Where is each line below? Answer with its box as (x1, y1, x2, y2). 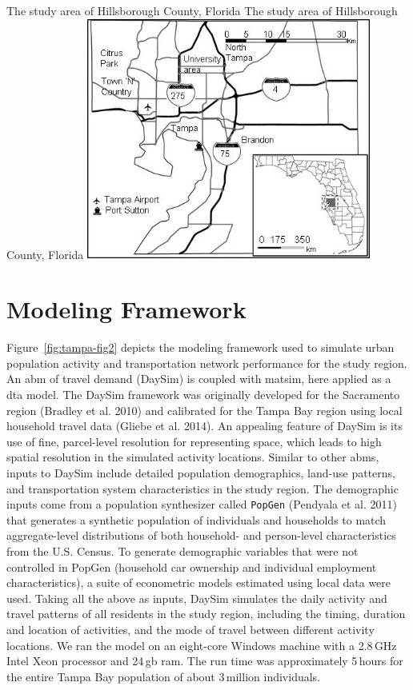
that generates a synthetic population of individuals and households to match (6, 511, 387, 528)
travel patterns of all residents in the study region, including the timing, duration (6, 605, 406, 622)
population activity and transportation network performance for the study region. (6, 354, 407, 371)
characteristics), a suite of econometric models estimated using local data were (6, 574, 391, 591)
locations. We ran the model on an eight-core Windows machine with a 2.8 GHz (6, 636, 397, 653)
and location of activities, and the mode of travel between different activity (6, 620, 375, 637)
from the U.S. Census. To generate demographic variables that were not (6, 542, 359, 559)
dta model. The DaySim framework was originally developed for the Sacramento (6, 385, 400, 402)
